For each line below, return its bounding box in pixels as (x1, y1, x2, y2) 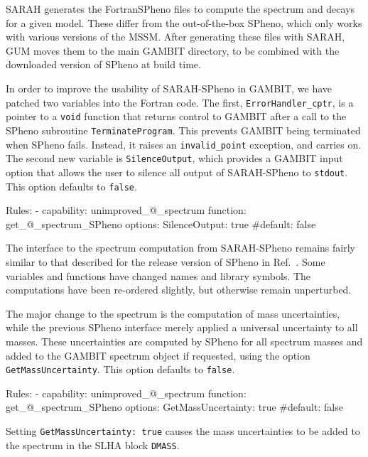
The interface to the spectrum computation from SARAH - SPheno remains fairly (6, 240, 355, 255)
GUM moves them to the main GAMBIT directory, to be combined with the (6, 43, 340, 58)
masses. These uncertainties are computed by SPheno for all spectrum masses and (6, 333, 363, 348)
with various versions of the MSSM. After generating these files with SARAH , (6, 29, 345, 44)
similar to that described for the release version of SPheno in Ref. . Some (6, 254, 325, 269)
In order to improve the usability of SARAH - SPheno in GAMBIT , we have (6, 80, 332, 95)
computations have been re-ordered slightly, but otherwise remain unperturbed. (6, 282, 352, 297)
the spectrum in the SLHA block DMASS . (6, 437, 180, 452)
